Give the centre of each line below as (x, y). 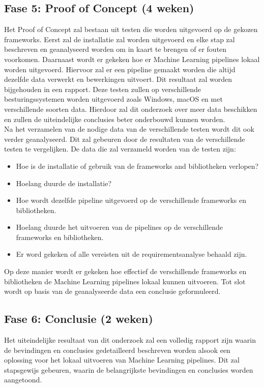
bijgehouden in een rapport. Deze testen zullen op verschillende (103, 89)
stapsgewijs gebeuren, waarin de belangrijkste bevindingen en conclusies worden (129, 369)
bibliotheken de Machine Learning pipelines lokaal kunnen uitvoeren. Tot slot (125, 281)
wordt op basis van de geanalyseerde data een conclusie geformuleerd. (112, 291)
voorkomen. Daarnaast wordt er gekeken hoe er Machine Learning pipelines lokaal (132, 59)
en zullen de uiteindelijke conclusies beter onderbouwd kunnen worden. (115, 119)
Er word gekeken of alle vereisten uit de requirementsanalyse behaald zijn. (131, 254)
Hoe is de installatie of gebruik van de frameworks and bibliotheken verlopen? (137, 166)
